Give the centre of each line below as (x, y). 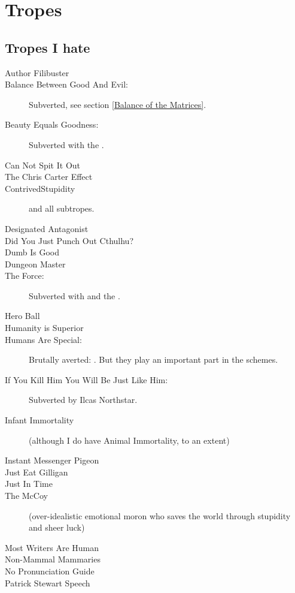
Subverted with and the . (74, 295)
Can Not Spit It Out (43, 165)
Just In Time (29, 484)
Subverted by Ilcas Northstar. (83, 400)
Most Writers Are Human (52, 547)
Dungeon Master (35, 264)
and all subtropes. (62, 208)
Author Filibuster (37, 72)
